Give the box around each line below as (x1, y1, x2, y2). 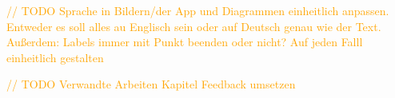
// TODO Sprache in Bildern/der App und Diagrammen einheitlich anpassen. (6, 2, 389, 18)
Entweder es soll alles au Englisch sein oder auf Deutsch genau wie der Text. (6, 18, 381, 34)
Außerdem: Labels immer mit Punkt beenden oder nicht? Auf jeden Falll (6, 33, 363, 50)
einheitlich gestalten (6, 49, 104, 65)
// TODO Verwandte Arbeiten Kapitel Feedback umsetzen (6, 76, 296, 92)
